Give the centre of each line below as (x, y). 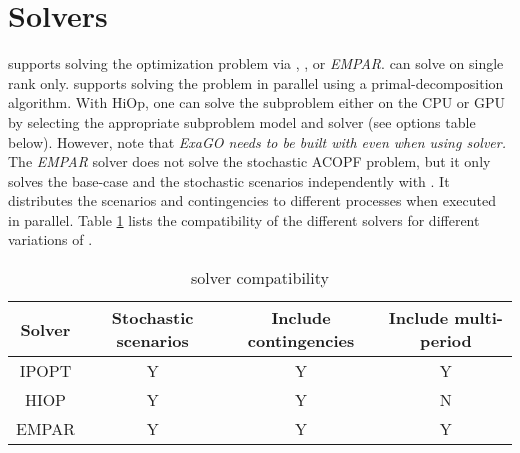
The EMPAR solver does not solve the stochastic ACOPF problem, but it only (249, 161)
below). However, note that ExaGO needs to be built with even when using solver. (257, 141)
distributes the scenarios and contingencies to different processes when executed (252, 200)
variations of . (50, 239)
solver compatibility (260, 278)
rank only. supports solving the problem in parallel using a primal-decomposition (256, 82)
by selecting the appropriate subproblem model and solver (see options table (242, 121)
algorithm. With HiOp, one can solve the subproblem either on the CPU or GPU (257, 102)
